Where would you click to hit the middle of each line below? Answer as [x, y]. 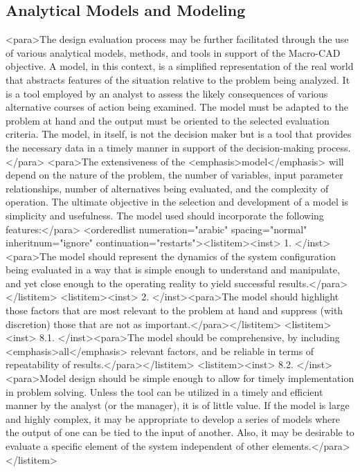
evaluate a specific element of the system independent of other [137, 446]
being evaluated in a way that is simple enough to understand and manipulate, [173, 270]
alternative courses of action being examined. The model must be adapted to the [177, 107]
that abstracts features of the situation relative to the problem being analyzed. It [178, 79]
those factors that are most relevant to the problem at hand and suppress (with [174, 310]
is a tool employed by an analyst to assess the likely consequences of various [167, 93]
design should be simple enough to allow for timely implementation [211, 378]
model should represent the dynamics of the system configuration [197, 256]
